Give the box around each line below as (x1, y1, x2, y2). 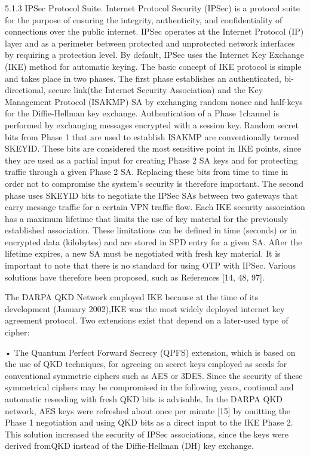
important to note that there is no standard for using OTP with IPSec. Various (5, 259, 296, 272)
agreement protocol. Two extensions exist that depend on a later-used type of (5, 314, 288, 326)
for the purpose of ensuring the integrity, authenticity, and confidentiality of (5, 13, 283, 26)
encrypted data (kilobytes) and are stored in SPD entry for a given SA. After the (5, 235, 302, 248)
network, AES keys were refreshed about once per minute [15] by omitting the (5, 404, 291, 417)
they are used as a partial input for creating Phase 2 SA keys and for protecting (5, 153, 298, 166)
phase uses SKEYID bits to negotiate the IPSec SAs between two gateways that (5, 189, 298, 201)
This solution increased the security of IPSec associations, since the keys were (5, 427, 288, 440)
